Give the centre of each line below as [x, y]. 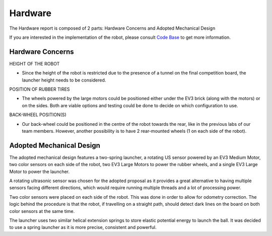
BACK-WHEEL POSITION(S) [38, 115]
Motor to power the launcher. [40, 172]
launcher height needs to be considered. [64, 80]
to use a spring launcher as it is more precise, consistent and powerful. [83, 227]
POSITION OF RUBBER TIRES [40, 89]
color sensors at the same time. [42, 211]
